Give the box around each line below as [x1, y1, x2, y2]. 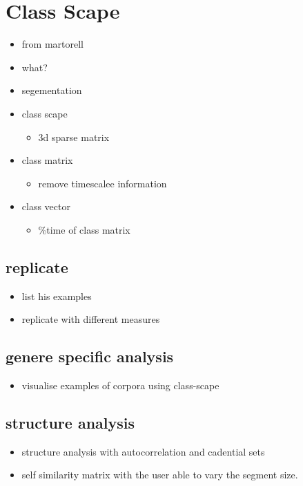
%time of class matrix [38, 222, 130, 236]
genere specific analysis [6, 346, 174, 367]
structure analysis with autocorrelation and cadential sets [21, 444, 265, 458]
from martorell [21, 37, 84, 51]
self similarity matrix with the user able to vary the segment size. [21, 467, 298, 482]
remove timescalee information [38, 176, 167, 190]
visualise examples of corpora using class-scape [21, 378, 219, 393]
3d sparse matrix [38, 129, 110, 144]
